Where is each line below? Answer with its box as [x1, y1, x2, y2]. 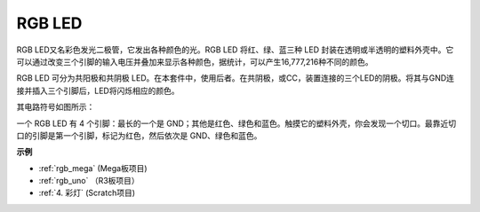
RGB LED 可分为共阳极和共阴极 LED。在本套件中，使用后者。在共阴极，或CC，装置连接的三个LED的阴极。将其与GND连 [16, 73, 455, 83]
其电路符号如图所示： [16, 102, 95, 113]
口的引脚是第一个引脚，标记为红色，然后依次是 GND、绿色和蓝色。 [16, 130, 262, 141]
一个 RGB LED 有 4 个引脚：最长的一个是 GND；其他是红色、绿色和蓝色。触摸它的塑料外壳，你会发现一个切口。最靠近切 [16, 118, 457, 129]
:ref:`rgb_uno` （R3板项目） [38, 176, 140, 186]
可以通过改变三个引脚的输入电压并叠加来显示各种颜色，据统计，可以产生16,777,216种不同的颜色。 [16, 56, 373, 67]
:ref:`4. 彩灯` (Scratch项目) [38, 187, 136, 199]
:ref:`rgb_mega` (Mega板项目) [38, 162, 148, 173]
